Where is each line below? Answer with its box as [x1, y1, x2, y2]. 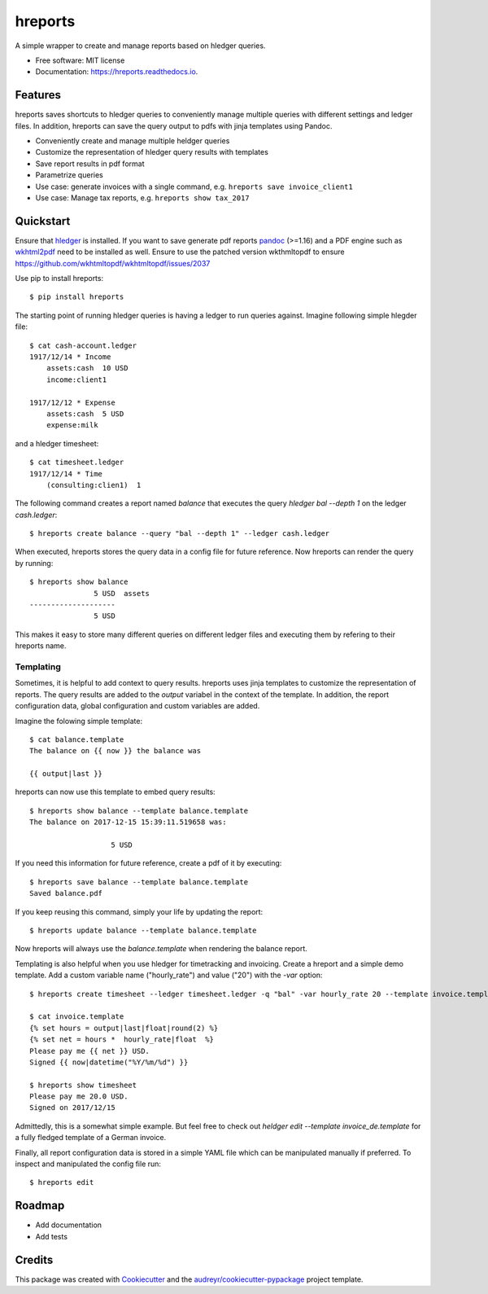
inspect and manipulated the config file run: [15, 1159, 162, 1169]
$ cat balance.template [29, 735, 124, 744]
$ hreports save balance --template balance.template [29, 877, 248, 887]
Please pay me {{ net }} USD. [29, 1046, 150, 1055]
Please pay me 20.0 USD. [29, 1092, 129, 1101]
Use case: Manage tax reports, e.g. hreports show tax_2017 [35, 192, 250, 203]
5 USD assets [94, 589, 150, 598]
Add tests [35, 1231, 68, 1241]
